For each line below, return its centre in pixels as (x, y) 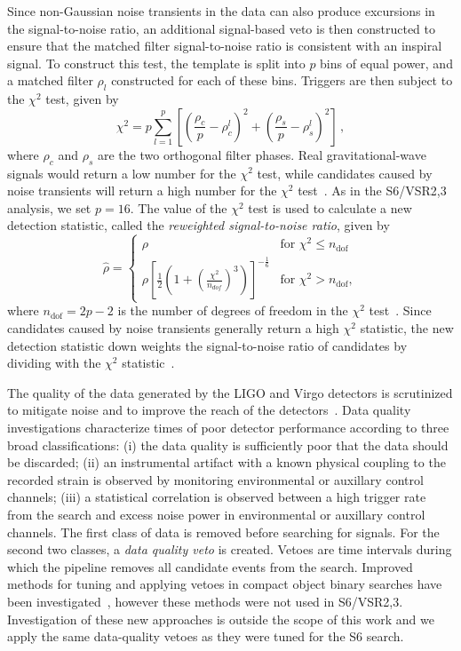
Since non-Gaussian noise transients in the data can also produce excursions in (221, 11)
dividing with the (54, 363)
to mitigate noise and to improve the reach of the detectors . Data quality (209, 410)
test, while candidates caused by (345, 173)
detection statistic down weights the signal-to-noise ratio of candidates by (207, 345)
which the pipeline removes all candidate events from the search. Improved (210, 566)
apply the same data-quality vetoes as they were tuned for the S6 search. (206, 636)
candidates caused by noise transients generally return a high (173, 328)
